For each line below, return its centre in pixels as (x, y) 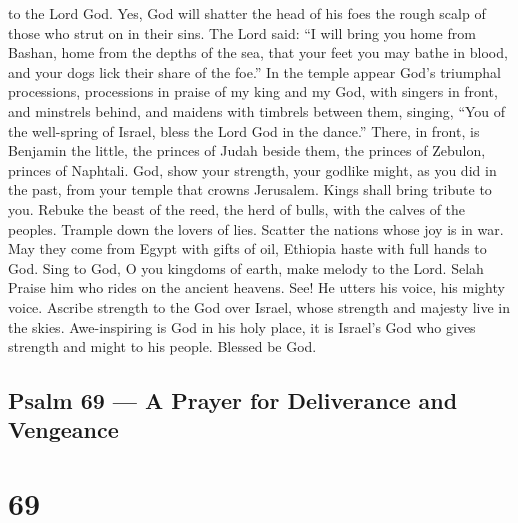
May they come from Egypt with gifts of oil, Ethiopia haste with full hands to (247, 248)
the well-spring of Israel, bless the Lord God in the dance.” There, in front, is (244, 130)
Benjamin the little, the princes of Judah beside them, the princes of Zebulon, (247, 150)
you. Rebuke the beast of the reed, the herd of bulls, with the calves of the (237, 208)
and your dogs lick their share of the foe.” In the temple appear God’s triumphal (254, 71)
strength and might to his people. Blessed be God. (162, 346)
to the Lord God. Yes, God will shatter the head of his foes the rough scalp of (247, 13)
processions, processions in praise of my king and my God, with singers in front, (253, 91)
